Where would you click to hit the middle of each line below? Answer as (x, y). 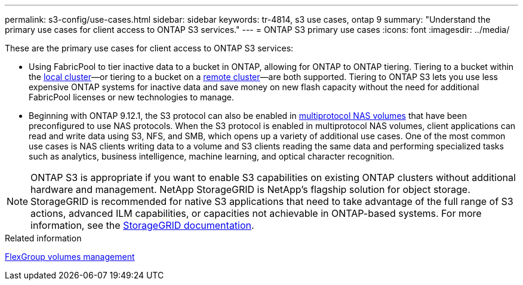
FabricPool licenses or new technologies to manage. (132, 97)
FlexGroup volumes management (70, 257)
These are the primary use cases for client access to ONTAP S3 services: (149, 48)
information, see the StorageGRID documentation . (142, 225)
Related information (43, 238)
